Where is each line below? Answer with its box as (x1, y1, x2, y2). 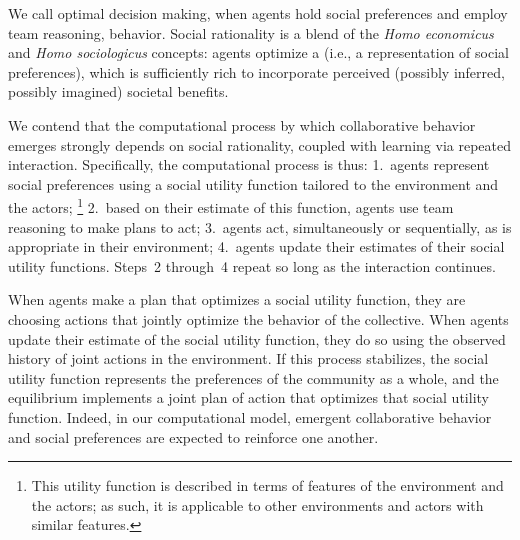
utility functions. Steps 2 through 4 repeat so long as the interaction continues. (8, 255, 496, 276)
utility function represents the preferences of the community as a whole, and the (8, 367, 499, 388)
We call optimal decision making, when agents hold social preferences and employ (8, 3, 508, 23)
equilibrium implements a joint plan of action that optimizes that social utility (8, 387, 489, 408)
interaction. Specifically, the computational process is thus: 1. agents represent (8, 154, 490, 175)
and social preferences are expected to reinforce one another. (8, 426, 379, 447)
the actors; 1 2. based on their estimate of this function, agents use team (8, 194, 454, 217)
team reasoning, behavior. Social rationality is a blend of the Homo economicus (8, 22, 494, 43)
